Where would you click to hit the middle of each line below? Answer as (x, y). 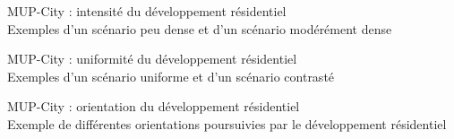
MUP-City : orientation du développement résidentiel (154, 106)
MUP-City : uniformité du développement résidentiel (152, 59)
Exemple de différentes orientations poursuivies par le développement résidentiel (227, 123)
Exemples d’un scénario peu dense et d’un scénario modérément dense (200, 28)
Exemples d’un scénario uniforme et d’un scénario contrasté (171, 76)
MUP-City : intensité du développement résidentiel (147, 11)
